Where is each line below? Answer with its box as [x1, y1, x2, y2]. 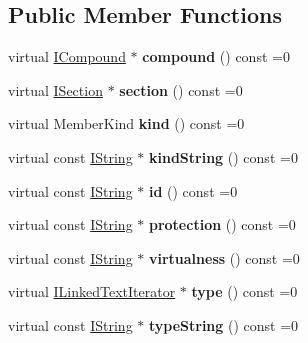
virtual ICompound [8, 46, 126, 67]
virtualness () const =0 [148, 247, 300, 268]
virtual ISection [8, 79, 103, 100]
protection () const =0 [148, 214, 296, 235]
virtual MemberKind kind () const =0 [8, 113, 245, 134]
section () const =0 [119, 79, 243, 100]
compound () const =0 [142, 46, 290, 67]
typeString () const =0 [148, 314, 299, 335]
